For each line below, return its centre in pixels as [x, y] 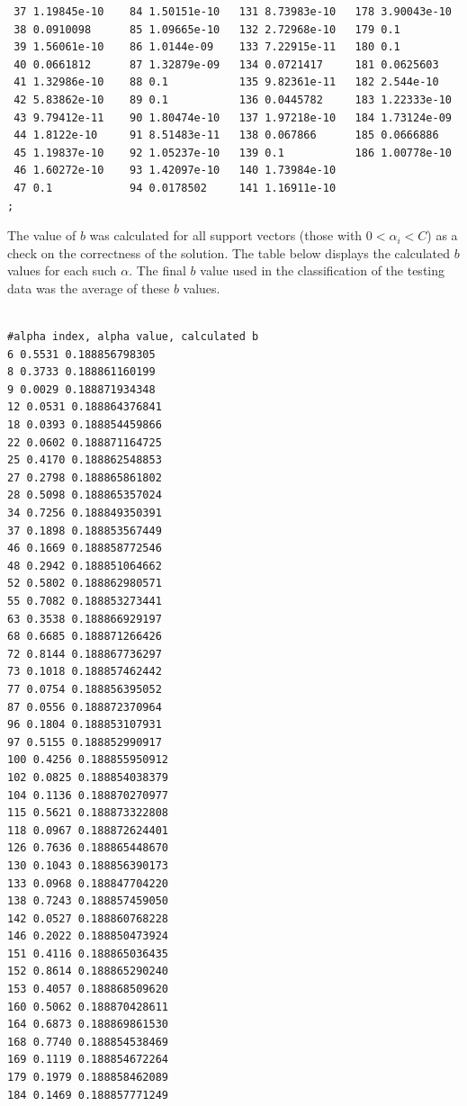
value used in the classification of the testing [323, 270]
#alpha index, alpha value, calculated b [133, 337]
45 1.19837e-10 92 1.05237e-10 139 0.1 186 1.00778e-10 [233, 153]
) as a [442, 235]
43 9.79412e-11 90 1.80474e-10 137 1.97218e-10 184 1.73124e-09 [233, 117]
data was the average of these [89, 288]
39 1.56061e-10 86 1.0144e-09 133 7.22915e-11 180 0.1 [207, 47]
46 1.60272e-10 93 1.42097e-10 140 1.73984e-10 [175, 171]
